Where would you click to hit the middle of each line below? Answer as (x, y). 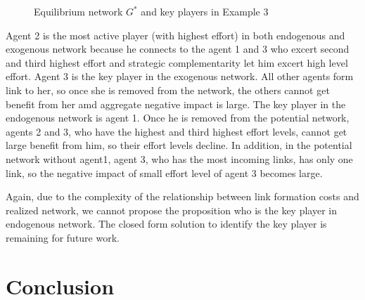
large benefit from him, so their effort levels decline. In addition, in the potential (179, 145)
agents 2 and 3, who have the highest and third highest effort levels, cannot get (177, 131)
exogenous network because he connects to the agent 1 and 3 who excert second (178, 49)
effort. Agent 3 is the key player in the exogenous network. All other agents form (180, 76)
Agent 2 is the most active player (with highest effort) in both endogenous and (175, 35)
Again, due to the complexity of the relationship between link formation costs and (182, 196)
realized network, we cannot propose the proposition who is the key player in (171, 210)
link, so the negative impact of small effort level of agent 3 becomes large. (164, 172)
